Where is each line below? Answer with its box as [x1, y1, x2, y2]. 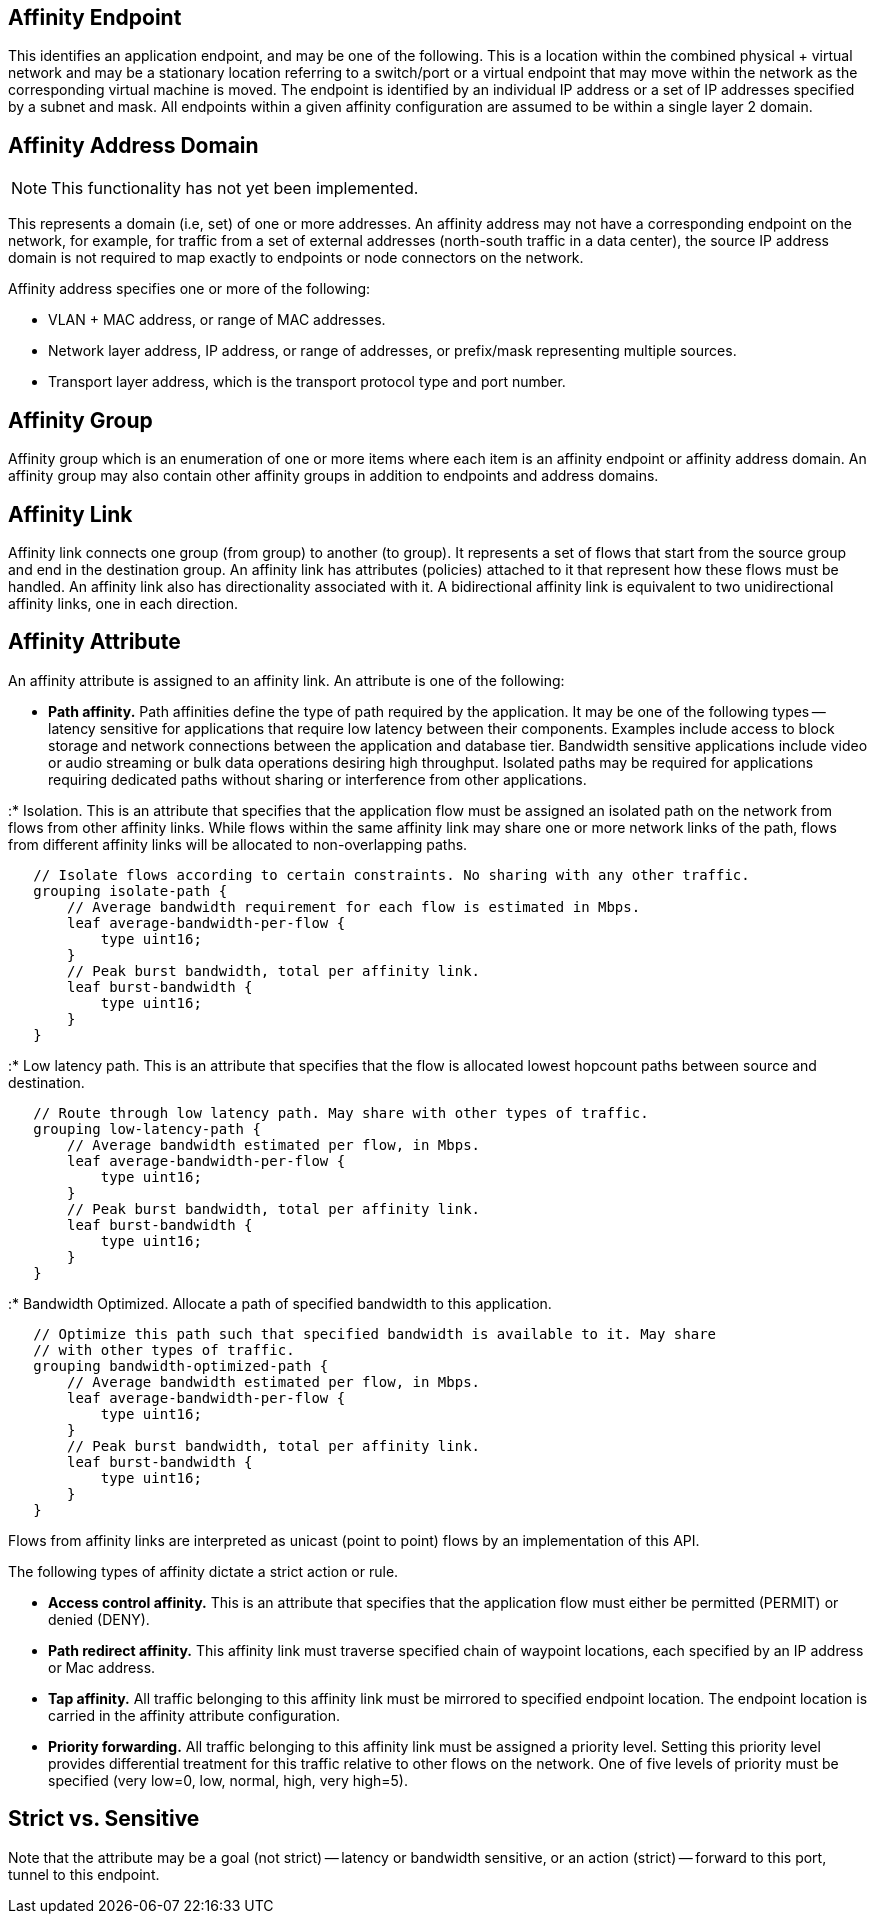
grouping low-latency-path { [33, 1120, 261, 1137]
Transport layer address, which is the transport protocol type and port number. [48, 373, 566, 391]
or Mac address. [48, 1658, 156, 1676]
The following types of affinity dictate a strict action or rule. [8, 1562, 399, 1580]
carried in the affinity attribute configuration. [48, 1706, 341, 1724]
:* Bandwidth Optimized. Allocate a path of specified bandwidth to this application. [8, 1294, 552, 1312]
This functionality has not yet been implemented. [51, 178, 419, 199]
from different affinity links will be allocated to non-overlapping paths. [8, 835, 468, 853]
